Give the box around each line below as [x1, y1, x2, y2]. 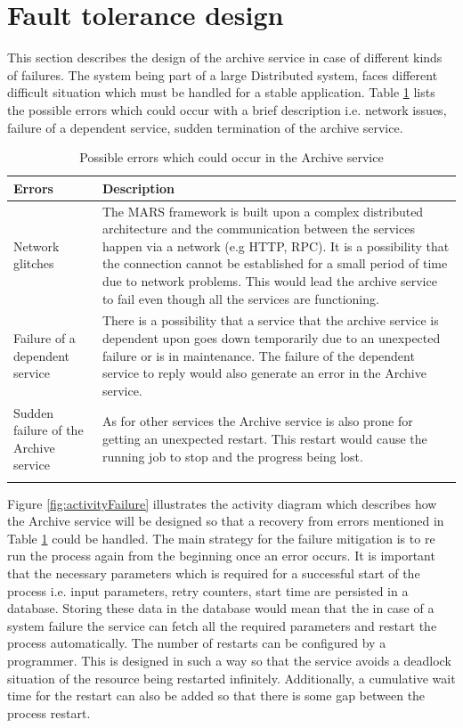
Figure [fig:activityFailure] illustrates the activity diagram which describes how [7, 494, 437, 512]
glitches [13, 254, 54, 273]
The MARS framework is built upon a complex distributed [102, 201, 424, 220]
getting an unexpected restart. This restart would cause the [102, 429, 427, 447]
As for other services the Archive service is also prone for [102, 412, 413, 430]
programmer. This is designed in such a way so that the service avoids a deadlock [7, 651, 451, 670]
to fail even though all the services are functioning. [102, 289, 379, 307]
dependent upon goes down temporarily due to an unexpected [102, 328, 441, 347]
